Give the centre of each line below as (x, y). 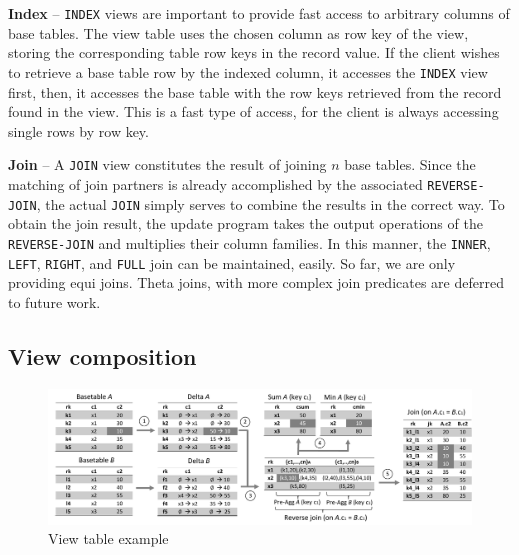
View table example (108, 538)
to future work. (54, 301)
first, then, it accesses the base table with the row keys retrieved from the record (255, 91)
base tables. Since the (410, 164)
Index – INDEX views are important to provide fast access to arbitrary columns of (259, 13)
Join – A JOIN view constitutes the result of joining (167, 164)
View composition (102, 355)
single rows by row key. (78, 130)
